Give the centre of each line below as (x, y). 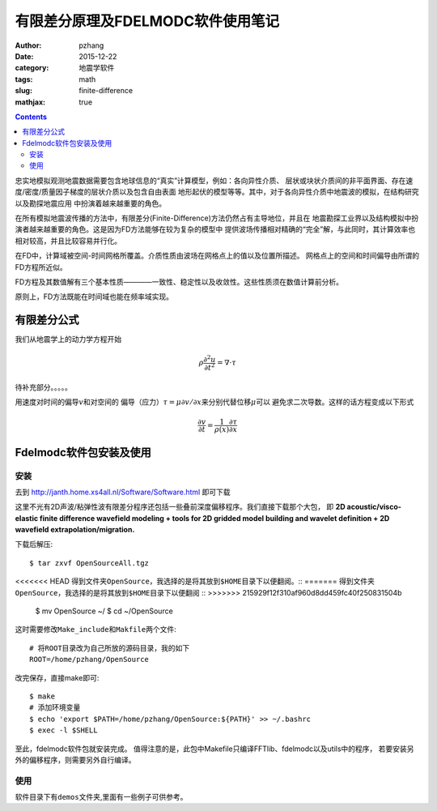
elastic (27, 518)
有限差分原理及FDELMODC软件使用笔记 (147, 21)
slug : (23, 91)
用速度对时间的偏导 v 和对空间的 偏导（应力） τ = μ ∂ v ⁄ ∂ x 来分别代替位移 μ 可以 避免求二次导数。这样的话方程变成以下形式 (214, 402)
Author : (28, 45)
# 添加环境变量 (55, 708)
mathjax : (30, 102)
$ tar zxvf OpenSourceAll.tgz (89, 563)
